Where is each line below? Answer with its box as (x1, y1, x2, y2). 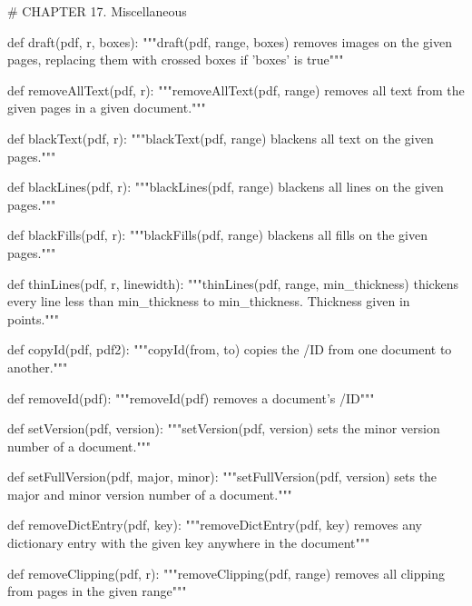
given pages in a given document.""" (7, 98, 206, 117)
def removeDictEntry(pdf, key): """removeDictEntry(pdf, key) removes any (7, 515, 423, 534)
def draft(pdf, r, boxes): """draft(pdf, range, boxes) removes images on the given (7, 32, 452, 51)
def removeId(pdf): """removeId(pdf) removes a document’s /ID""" (7, 388, 375, 407)
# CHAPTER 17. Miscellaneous (7, 2, 187, 20)
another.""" (7, 357, 68, 376)
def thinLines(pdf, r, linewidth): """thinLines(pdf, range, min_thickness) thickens (7, 273, 458, 293)
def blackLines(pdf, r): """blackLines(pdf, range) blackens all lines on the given (7, 177, 444, 196)
